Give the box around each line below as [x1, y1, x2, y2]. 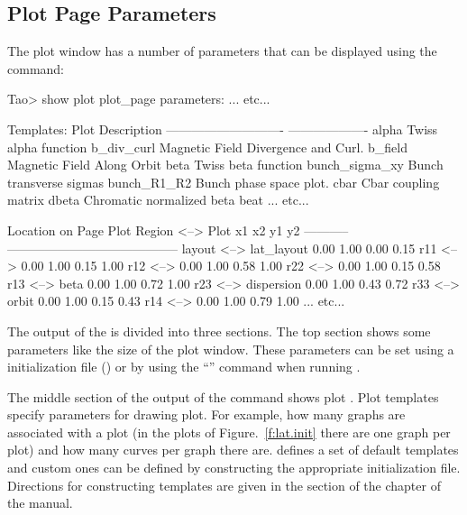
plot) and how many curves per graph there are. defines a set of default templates [7, 440, 459, 459]
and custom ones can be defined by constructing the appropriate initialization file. [7, 458, 461, 477]
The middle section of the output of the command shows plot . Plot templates [7, 387, 439, 406]
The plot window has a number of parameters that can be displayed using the [7, 41, 437, 60]
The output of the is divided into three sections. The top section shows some [7, 321, 431, 340]
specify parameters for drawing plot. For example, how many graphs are [7, 405, 406, 424]
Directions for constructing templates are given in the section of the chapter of [7, 475, 441, 494]
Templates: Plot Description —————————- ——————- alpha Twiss [7, 119, 438, 138]
